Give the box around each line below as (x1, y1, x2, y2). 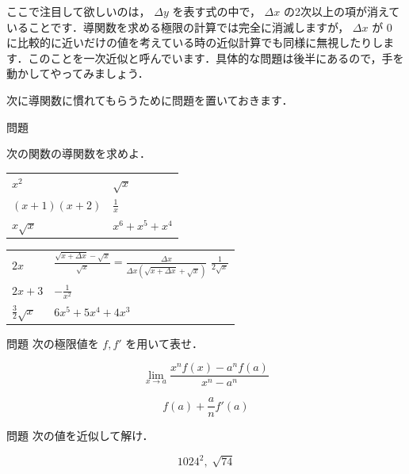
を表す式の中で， (172, 3, 261, 19)
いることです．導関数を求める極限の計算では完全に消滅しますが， (6, 18, 350, 35)
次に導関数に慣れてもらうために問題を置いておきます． (6, 91, 293, 108)
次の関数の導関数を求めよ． (6, 145, 151, 162)
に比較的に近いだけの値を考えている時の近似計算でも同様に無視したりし (6, 34, 384, 51)
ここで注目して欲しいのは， (6, 3, 151, 19)
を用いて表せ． (125, 334, 203, 351)
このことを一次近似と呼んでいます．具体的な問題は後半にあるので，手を (28, 49, 404, 66)
